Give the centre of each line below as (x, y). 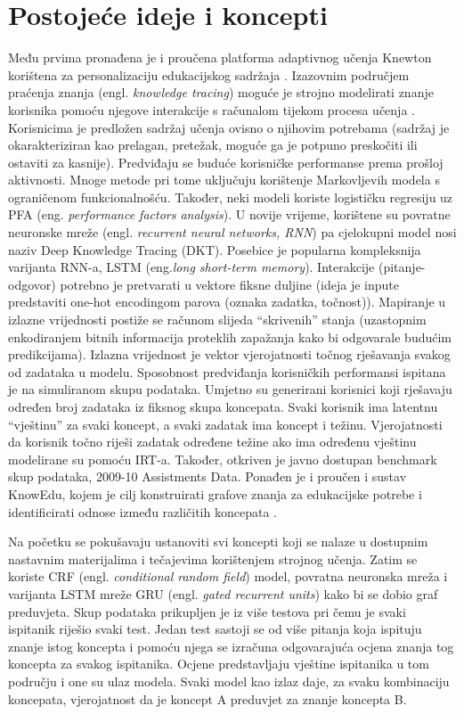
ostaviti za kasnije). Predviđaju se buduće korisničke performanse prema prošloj (226, 162)
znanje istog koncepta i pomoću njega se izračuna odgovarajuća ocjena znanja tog (231, 646)
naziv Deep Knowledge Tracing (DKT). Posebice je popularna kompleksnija (215, 249)
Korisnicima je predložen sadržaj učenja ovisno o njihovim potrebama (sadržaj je (229, 127)
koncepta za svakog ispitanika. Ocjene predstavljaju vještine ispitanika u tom (219, 664)
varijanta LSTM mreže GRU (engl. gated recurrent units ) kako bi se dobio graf (223, 593)
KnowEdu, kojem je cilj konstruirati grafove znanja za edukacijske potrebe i (215, 493)
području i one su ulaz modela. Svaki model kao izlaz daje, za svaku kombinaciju (229, 681)
